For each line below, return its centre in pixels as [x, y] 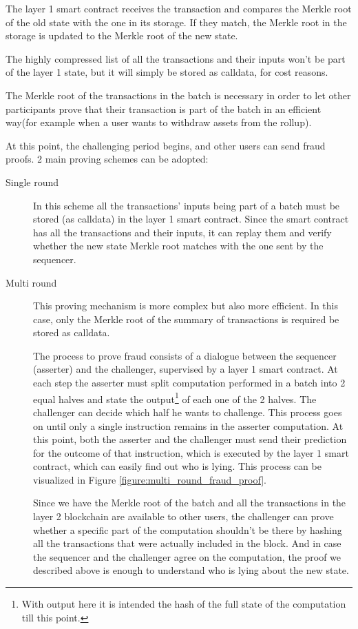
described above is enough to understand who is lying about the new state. [191, 570]
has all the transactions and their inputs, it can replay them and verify [182, 232]
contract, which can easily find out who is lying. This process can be [177, 466]
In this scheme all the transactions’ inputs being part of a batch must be [187, 205]
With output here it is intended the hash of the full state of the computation [184, 604]
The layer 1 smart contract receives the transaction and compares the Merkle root [179, 8]
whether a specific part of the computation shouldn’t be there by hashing [188, 529]
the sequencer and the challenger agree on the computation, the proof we [187, 556]
